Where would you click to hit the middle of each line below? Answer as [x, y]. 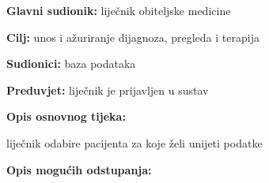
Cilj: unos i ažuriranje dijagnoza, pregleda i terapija [133, 37]
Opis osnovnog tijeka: [66, 116]
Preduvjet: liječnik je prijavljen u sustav [108, 90]
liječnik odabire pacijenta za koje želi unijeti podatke [134, 142]
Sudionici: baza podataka [71, 63]
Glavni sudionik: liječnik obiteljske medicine [119, 10]
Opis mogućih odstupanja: [79, 169]
